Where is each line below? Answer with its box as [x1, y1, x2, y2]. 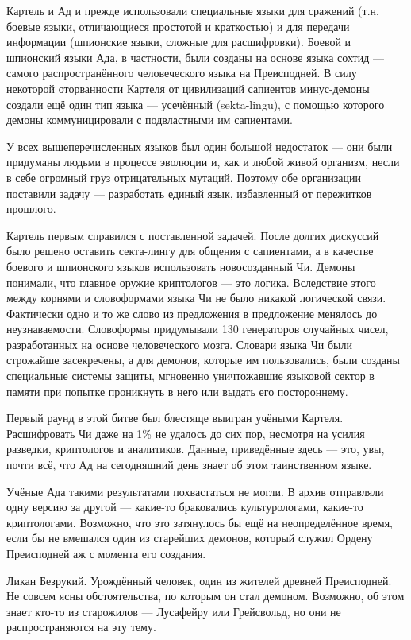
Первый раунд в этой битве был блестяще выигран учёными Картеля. [6, 409, 344, 426]
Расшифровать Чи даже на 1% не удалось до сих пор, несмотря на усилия [6, 425, 365, 441]
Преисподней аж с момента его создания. [6, 545, 206, 561]
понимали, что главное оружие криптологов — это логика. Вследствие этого [6, 273, 376, 290]
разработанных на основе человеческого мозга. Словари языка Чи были [6, 336, 352, 352]
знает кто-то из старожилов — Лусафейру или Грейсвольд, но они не [6, 603, 341, 619]
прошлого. [6, 200, 56, 217]
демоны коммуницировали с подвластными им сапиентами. [6, 111, 293, 128]
